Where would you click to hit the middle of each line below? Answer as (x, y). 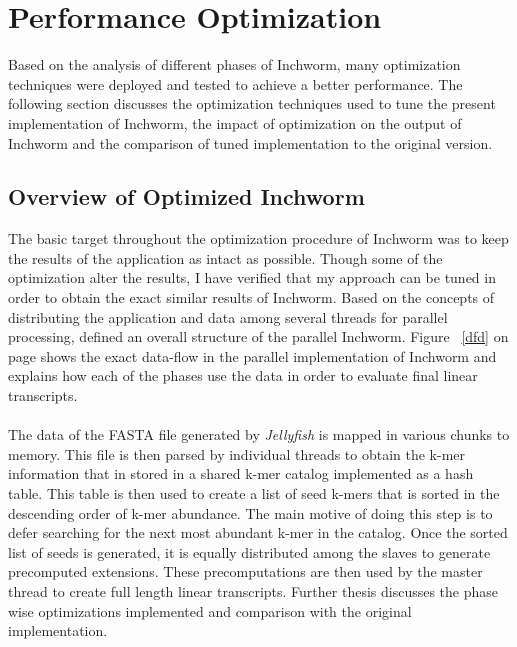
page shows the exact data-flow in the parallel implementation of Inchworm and (252, 355)
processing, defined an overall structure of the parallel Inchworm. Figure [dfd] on (258, 336)
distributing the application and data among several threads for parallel (228, 316)
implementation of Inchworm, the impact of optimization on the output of (235, 122)
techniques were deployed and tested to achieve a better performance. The (235, 83)
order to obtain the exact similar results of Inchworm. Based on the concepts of (251, 297)
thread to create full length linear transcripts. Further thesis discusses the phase (253, 590)
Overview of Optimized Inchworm (186, 196)
